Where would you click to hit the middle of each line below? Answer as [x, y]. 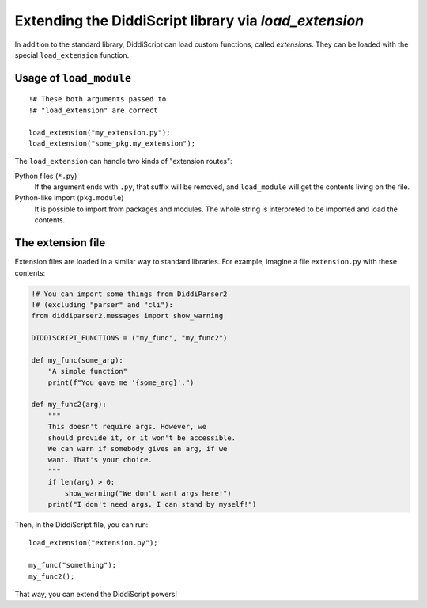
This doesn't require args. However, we [127, 427]
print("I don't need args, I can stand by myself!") [152, 504]
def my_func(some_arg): [77, 360]
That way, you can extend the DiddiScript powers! [96, 594]
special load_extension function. [72, 55]
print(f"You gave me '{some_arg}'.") [121, 382]
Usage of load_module [73, 78]
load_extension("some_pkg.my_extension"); [112, 143]
